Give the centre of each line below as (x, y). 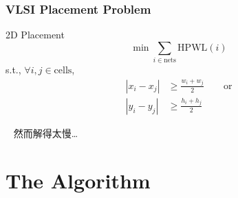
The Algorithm (78, 180)
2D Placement (35, 35)
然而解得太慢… (46, 133)
